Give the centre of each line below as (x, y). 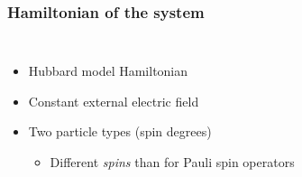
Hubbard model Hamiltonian (108, 71)
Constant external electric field (114, 101)
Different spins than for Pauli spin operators (172, 162)
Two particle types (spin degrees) (120, 131)
